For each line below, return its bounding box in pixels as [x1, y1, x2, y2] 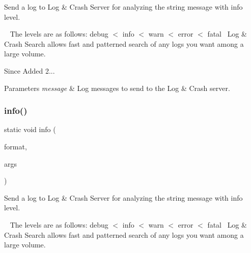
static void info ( [4, 124, 56, 135]
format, [4, 141, 27, 151]
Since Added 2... [4, 65, 55, 76]
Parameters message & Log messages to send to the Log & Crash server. [4, 82, 230, 93]
